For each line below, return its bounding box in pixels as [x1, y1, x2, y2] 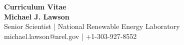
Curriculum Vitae [4, 1, 66, 11]
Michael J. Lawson [4, 11, 69, 21]
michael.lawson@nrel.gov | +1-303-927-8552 [4, 30, 137, 41]
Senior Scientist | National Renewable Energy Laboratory [4, 21, 180, 31]
